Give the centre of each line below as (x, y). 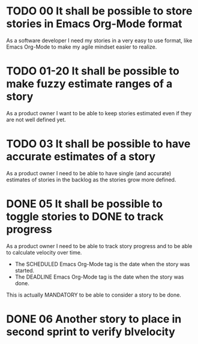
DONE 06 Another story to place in (94, 319)
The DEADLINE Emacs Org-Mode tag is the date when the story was (99, 277)
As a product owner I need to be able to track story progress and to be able (99, 246)
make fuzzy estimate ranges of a (89, 84)
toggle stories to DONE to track (85, 217)
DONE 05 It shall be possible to (85, 204)
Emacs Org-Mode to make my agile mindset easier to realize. (82, 47)
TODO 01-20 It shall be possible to (93, 71)
